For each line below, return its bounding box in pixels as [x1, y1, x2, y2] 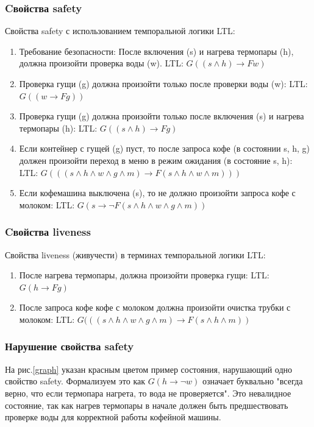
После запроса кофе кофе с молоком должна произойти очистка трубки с [19, 301, 291, 314]
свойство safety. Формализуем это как [5, 375, 146, 387]
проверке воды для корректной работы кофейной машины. [5, 411, 221, 423]
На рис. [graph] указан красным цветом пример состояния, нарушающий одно [5, 362, 293, 375]
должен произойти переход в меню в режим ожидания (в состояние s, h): [19, 154, 293, 166]
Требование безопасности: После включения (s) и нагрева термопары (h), [19, 44, 294, 57]
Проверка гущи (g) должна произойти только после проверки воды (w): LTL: [19, 77, 308, 90]
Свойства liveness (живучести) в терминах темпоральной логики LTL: [5, 248, 266, 261]
